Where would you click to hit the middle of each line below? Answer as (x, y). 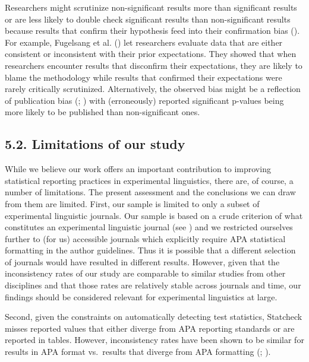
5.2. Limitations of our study (95, 144)
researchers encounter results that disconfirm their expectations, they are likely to (154, 65)
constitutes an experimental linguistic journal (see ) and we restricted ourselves (149, 227)
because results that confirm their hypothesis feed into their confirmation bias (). (152, 31)
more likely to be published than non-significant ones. (103, 112)
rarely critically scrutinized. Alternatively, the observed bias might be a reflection (153, 89)
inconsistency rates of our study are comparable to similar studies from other (145, 273)
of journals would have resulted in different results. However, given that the (142, 261)
